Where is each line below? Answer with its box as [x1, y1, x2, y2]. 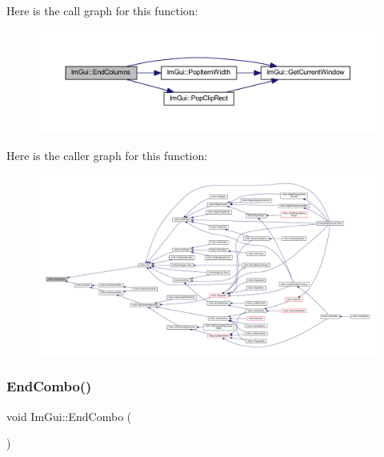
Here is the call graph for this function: [6, 2, 198, 18]
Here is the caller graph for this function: [6, 146, 208, 163]
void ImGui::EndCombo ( [6, 407, 132, 424]
